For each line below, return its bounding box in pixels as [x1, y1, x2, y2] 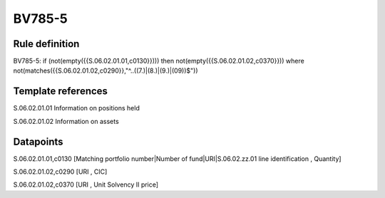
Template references [13, 85, 108, 98]
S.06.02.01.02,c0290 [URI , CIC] [13, 167, 108, 176]
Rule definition [13, 38, 80, 50]
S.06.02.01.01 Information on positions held [13, 104, 140, 113]
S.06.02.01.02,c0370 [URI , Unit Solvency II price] [13, 180, 159, 189]
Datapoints [13, 135, 63, 147]
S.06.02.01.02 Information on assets [13, 117, 119, 125]
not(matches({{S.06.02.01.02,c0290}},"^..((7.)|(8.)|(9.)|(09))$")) [13, 66, 199, 75]
